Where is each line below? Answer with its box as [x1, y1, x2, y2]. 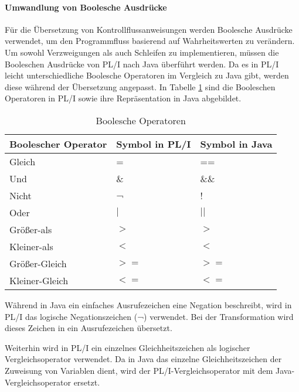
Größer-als [9, 222, 52, 236]
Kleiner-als [9, 239, 53, 253]
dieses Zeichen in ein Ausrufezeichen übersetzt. [5, 322, 172, 334]
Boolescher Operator [9, 137, 107, 151]
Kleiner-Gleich [9, 273, 69, 287]
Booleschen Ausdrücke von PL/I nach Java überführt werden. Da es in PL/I [5, 57, 279, 70]
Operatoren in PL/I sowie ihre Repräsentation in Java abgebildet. [5, 92, 242, 104]
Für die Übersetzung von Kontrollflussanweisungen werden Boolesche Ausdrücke [5, 23, 293, 35]
